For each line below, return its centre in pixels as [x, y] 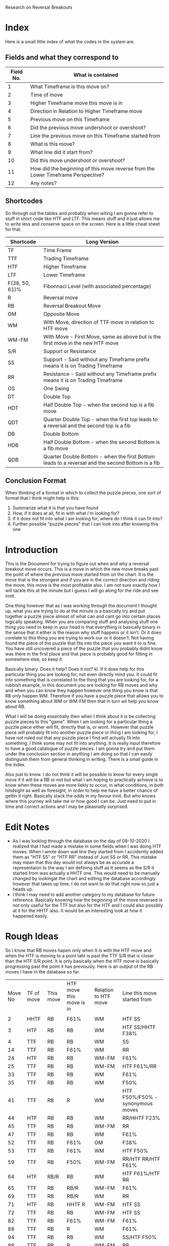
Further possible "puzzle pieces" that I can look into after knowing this [85, 524]
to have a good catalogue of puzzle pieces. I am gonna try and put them [80, 748]
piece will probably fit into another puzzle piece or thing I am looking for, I [81, 733]
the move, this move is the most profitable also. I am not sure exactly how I [82, 585]
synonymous [138, 1104]
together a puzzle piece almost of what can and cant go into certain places [83, 616]
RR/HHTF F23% [141, 1118]
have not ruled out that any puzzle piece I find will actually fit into [73, 738]
